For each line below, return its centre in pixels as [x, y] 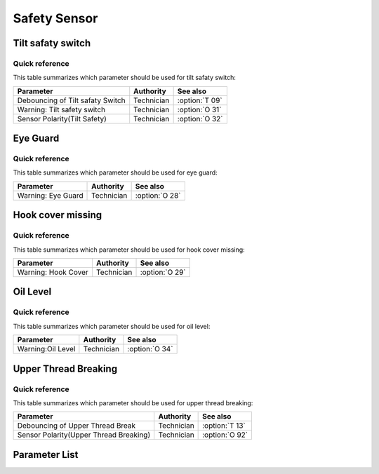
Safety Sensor [55, 18]
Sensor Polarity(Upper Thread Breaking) [84, 435]
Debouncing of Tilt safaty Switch [71, 100]
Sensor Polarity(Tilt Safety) [62, 118]
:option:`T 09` [200, 100]
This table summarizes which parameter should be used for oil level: [112, 326]
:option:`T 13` [224, 426]
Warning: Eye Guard [50, 195]
